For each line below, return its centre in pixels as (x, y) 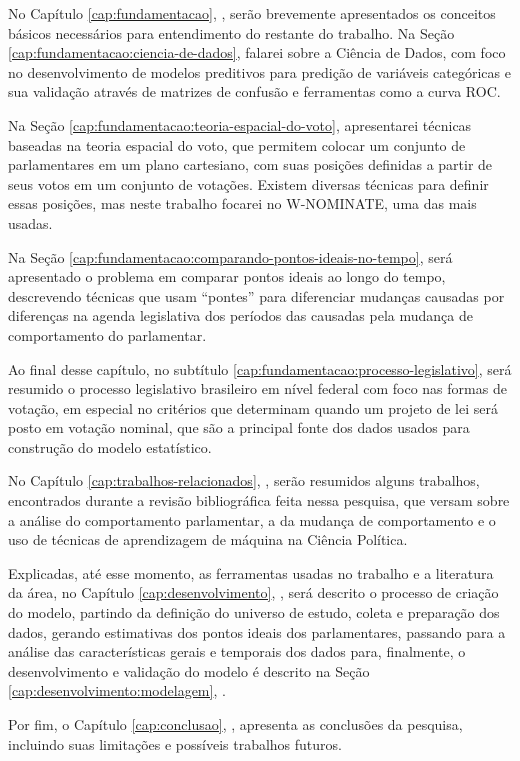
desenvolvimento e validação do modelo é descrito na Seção (189, 670)
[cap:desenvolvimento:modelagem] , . (117, 690)
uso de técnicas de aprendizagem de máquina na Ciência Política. (208, 539)
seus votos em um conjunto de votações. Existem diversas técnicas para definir (248, 183)
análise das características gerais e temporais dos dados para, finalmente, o (237, 651)
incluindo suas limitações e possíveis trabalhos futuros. (175, 743)
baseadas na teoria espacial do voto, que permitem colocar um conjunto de (237, 144)
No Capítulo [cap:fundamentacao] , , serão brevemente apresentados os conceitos (252, 13)
